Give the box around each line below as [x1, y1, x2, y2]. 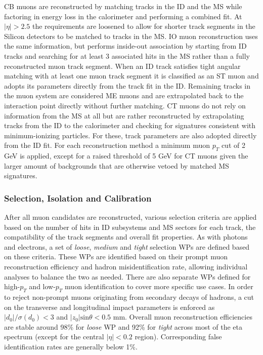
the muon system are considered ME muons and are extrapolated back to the [4, 90, 244, 101]
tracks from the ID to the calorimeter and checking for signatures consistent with [4, 120, 255, 131]
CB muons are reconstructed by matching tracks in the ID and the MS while [4, 1, 242, 11]
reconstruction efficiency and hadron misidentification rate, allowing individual [4, 261, 248, 272]
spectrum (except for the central [4, 331, 104, 342]
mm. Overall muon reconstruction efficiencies [113, 311, 252, 322]
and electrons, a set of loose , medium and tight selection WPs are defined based [4, 241, 250, 252]
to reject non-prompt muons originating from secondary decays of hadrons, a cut [4, 292, 254, 302]
